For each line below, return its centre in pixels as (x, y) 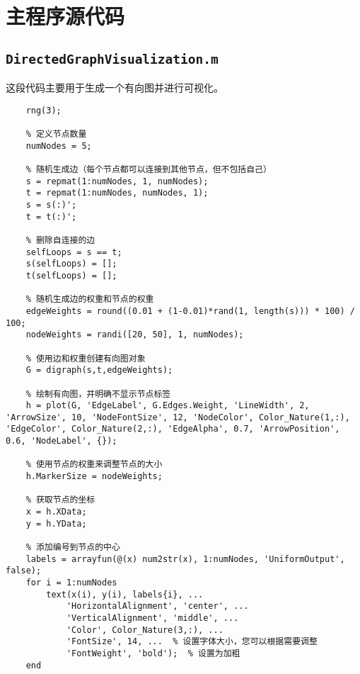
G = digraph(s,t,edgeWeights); (99, 370)
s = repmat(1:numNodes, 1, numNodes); (117, 181)
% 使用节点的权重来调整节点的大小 (94, 465)
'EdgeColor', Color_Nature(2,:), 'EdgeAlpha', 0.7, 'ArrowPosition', (173, 429)
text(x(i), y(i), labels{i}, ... (125, 594)
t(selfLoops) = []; (71, 275)
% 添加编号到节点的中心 (73, 547)
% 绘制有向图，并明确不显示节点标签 (98, 394)
